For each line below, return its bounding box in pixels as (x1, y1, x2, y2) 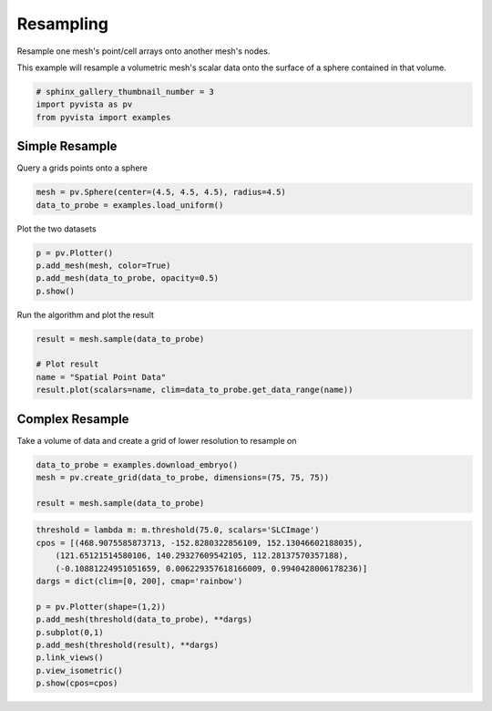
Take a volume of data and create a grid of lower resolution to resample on (16, 435, 297, 446)
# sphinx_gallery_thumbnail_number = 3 (36, 87, 214, 97)
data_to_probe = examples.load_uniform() (36, 200, 224, 210)
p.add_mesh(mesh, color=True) (36, 260, 171, 271)
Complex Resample (16, 411, 129, 427)
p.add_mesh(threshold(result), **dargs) (36, 640, 219, 650)
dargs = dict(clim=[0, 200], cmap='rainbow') (36, 576, 243, 587)
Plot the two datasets (16, 223, 97, 234)
